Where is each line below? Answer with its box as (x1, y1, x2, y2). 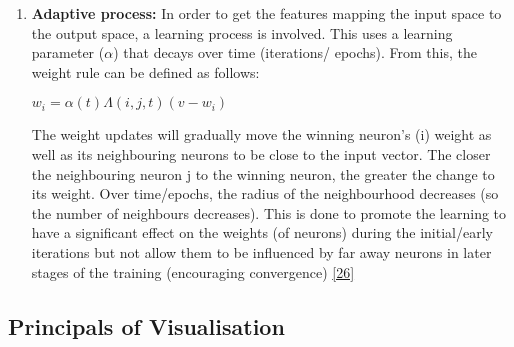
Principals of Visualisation (8, 310, 285, 341)
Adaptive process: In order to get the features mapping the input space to (31, 3, 502, 23)
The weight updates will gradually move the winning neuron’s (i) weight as (31, 124, 492, 145)
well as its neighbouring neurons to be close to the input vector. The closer (31, 143, 491, 164)
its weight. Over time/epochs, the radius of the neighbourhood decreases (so (31, 183, 499, 204)
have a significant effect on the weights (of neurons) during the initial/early (31, 222, 493, 243)
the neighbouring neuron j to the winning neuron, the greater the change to (31, 163, 495, 184)
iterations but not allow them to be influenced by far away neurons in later (31, 241, 492, 262)
